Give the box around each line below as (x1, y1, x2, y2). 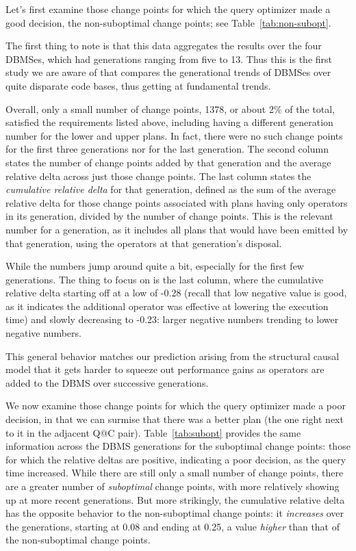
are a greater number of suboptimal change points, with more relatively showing (5, 479, 340, 493)
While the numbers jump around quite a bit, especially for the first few (5, 259, 304, 273)
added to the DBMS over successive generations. (5, 375, 209, 389)
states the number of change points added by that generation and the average (5, 155, 331, 169)
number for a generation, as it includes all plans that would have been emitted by (5, 222, 348, 236)
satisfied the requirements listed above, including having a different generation (5, 115, 333, 129)
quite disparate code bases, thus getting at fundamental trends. (5, 78, 271, 92)
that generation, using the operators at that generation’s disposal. (5, 235, 282, 250)
